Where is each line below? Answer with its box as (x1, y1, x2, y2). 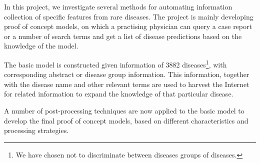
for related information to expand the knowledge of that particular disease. (4, 88, 233, 99)
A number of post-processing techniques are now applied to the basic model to (4, 105, 244, 115)
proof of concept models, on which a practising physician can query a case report (4, 21, 252, 31)
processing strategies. (4, 125, 69, 135)
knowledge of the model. (4, 40, 78, 51)
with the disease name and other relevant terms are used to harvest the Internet (4, 78, 249, 89)
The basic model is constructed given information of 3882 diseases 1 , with (4, 57, 227, 69)
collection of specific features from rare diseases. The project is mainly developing (4, 11, 253, 21)
